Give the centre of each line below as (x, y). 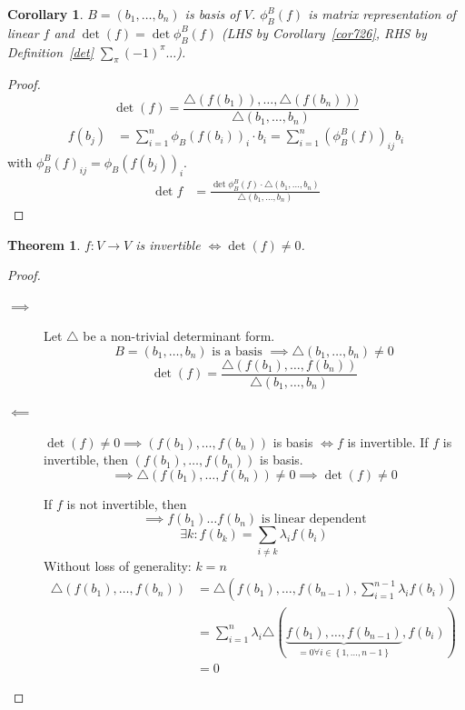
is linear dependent (314, 520)
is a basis (237, 351)
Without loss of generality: (118, 565)
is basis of (212, 14)
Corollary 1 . (45, 14)
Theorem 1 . (44, 244)
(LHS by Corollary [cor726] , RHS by (324, 32)
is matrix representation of (382, 14)
